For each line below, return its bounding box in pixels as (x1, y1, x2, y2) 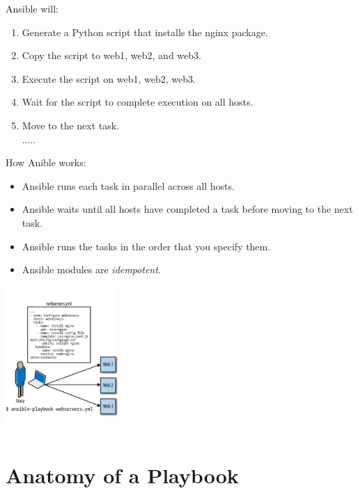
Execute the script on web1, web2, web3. (22, 71, 196, 86)
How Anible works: (6, 155, 86, 170)
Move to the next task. (22, 118, 120, 132)
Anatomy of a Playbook (6, 461, 239, 490)
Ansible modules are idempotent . (22, 262, 161, 277)
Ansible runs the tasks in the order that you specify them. (22, 239, 271, 253)
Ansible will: (6, 1, 59, 15)
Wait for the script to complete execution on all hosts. (22, 95, 254, 109)
